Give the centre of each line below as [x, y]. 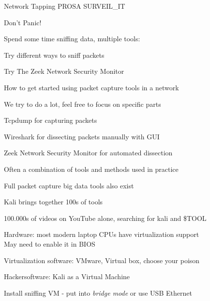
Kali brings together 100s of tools [53, 202]
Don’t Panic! [23, 22]
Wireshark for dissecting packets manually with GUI [82, 136]
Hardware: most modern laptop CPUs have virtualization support [102, 234]
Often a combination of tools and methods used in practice [91, 169]
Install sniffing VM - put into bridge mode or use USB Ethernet [98, 293]
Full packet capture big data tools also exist [69, 185]
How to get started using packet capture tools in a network [91, 87]
